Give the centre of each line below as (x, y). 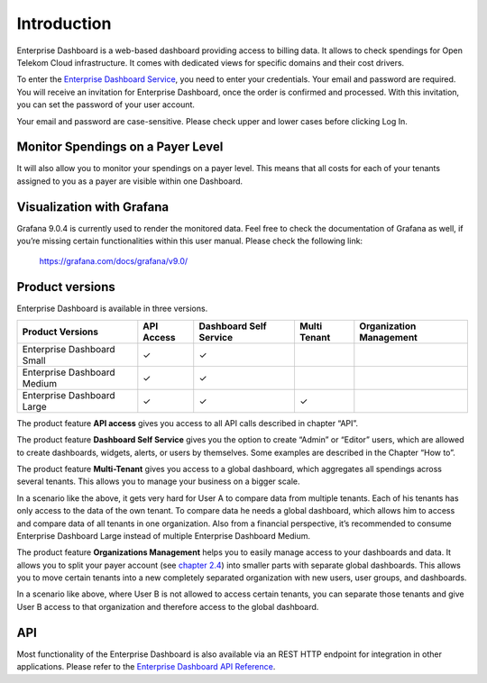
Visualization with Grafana (93, 207)
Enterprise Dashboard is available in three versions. (112, 309)
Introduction (64, 23)
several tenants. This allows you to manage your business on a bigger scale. (158, 481)
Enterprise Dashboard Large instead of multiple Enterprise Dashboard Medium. (164, 535)
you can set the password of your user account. (106, 105)
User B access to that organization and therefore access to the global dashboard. (168, 606)
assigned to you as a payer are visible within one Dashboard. (130, 181)
